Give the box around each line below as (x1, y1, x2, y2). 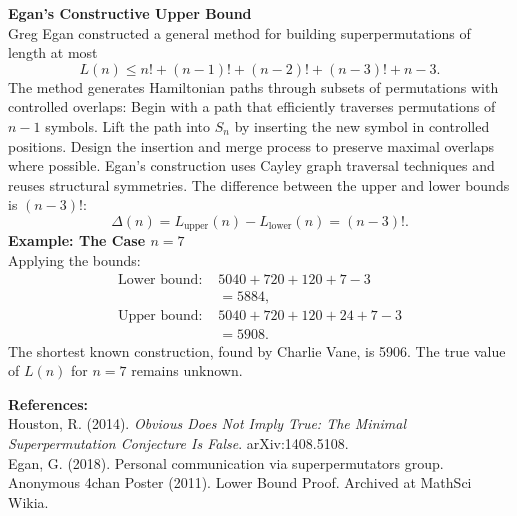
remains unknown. (131, 360, 243, 381)
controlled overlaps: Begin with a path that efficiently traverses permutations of (8, 96, 496, 117)
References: (8, 393, 89, 414)
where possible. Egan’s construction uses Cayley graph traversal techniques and (8, 155, 495, 176)
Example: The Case (8, 230, 146, 251)
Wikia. (8, 491, 49, 512)
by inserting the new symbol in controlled (234, 115, 490, 136)
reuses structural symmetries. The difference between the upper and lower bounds (8, 174, 510, 195)
